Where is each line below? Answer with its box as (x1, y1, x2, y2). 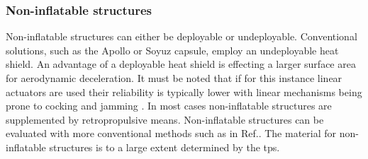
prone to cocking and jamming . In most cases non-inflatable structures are (6, 98, 332, 113)
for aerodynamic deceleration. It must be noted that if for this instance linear (6, 71, 342, 85)
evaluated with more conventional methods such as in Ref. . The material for (6, 126, 337, 141)
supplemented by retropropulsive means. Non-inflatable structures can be (6, 112, 324, 126)
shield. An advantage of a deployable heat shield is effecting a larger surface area (6, 57, 356, 71)
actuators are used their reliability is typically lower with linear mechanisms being (6, 84, 362, 99)
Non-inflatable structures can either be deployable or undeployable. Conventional (6, 29, 357, 44)
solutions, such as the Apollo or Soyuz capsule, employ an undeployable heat (6, 42, 339, 57)
